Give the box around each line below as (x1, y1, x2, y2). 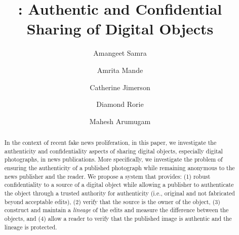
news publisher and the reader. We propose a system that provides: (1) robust (4, 172, 211, 180)
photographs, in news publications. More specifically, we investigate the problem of (4, 155, 223, 164)
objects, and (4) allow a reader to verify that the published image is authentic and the (4, 214, 232, 222)
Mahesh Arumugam (89, 115, 151, 126)
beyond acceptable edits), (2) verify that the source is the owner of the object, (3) (4, 197, 220, 206)
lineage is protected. (4, 222, 57, 231)
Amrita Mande (97, 64, 143, 75)
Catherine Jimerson (90, 82, 150, 92)
